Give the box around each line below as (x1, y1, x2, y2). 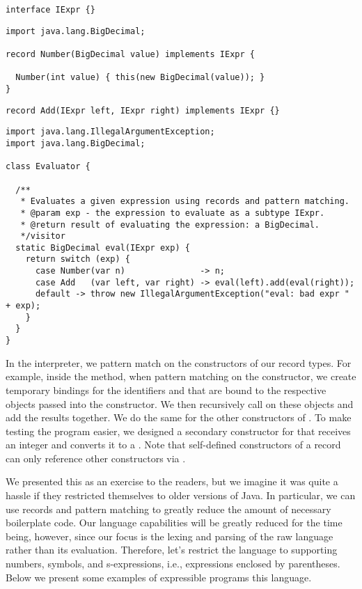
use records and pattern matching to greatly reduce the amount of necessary (6, 501, 331, 516)
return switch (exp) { (25, 254, 130, 265)
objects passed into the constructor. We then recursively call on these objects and (6, 396, 354, 411)
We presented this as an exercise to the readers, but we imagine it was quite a (6, 474, 338, 489)
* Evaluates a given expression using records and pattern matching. (20, 196, 349, 207)
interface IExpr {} (6, 5, 95, 15)
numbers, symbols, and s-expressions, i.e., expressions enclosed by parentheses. (6, 556, 340, 571)
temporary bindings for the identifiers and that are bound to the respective (6, 382, 326, 397)
